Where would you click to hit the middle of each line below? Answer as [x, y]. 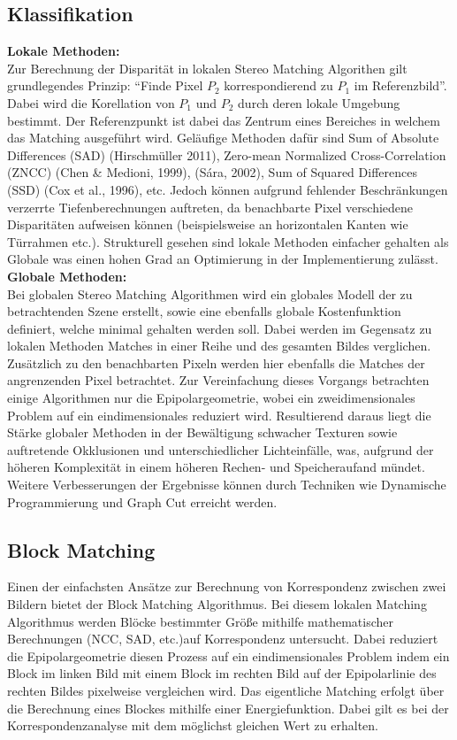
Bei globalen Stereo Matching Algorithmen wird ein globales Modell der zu [210, 293]
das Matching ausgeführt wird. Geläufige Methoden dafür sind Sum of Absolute [223, 138]
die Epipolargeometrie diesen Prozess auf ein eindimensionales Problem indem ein [228, 655]
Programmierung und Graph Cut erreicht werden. [142, 501]
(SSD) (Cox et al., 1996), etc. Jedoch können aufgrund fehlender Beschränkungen [228, 189]
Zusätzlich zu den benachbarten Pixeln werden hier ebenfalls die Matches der [216, 362]
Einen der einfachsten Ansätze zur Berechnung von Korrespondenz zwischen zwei [227, 586]
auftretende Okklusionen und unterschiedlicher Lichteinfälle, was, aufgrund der [221, 449]
